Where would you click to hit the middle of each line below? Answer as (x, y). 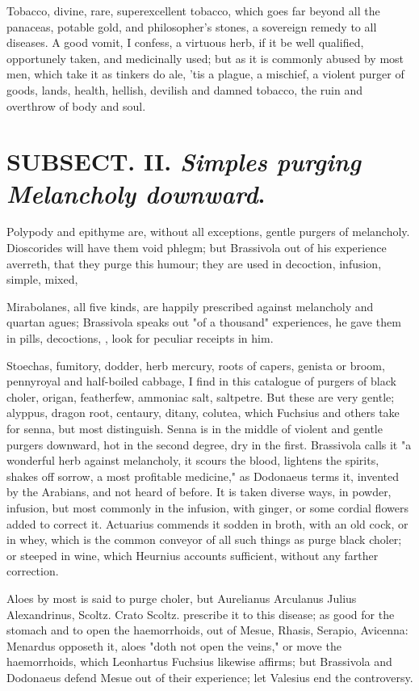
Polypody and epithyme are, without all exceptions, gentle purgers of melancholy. (208, 232)
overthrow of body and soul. (76, 105)
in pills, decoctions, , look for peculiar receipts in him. (140, 338)
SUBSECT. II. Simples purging (184, 162)
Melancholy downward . (136, 193)
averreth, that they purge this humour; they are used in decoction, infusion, (194, 263)
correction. (33, 571)
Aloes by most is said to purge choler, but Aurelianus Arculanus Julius (182, 598)
